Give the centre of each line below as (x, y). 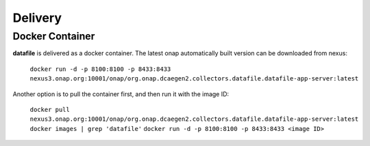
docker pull (50, 109)
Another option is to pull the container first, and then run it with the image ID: (121, 94)
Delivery (37, 18)
